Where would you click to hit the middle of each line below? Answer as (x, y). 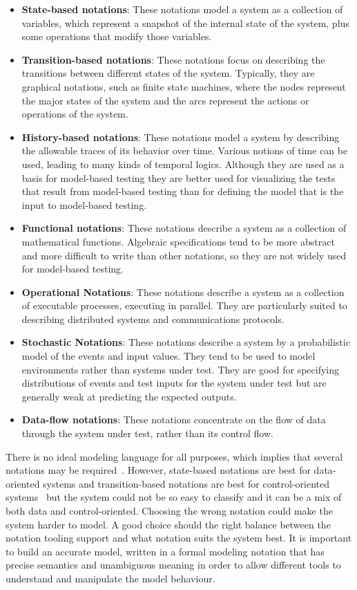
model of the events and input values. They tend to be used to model (168, 356)
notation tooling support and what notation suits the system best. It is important (179, 538)
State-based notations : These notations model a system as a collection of (182, 9)
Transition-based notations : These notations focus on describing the (173, 59)
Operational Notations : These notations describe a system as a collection (183, 292)
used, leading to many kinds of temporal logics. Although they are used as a (183, 164)
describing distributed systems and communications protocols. (153, 319)
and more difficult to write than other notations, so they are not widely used (184, 255)
